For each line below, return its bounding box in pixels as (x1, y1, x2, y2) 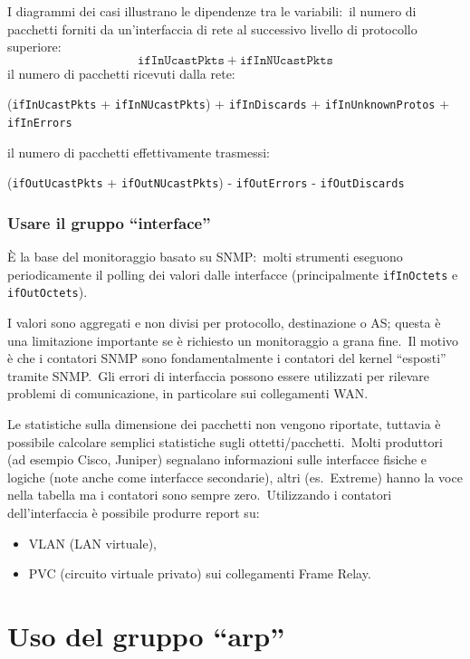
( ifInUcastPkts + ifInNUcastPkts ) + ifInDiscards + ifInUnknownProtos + (7, 94, 450, 113)
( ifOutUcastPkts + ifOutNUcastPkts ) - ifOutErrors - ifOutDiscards (7, 173, 405, 192)
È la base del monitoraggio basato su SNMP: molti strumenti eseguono (7, 247, 403, 266)
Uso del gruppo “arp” (7, 616, 285, 654)
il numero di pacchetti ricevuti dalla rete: (7, 63, 235, 82)
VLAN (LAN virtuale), (28, 533, 158, 552)
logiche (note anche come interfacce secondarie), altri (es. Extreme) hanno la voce (7, 467, 463, 486)
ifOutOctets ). (7, 282, 88, 301)
